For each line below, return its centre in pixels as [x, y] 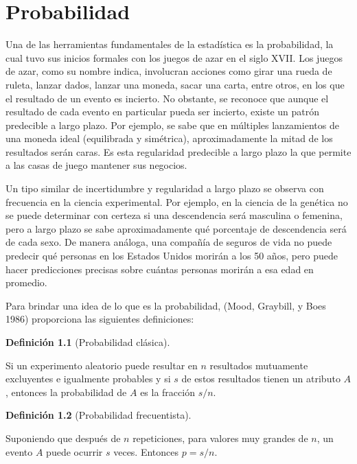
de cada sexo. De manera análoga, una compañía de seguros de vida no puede [169, 242]
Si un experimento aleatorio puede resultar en [102, 365]
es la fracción [168, 392]
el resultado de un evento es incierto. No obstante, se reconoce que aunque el [167, 98]
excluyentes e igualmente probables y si [88, 379]
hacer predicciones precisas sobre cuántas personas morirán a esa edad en [160, 269]
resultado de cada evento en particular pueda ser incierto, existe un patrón [163, 112]
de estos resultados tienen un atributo [261, 379]
